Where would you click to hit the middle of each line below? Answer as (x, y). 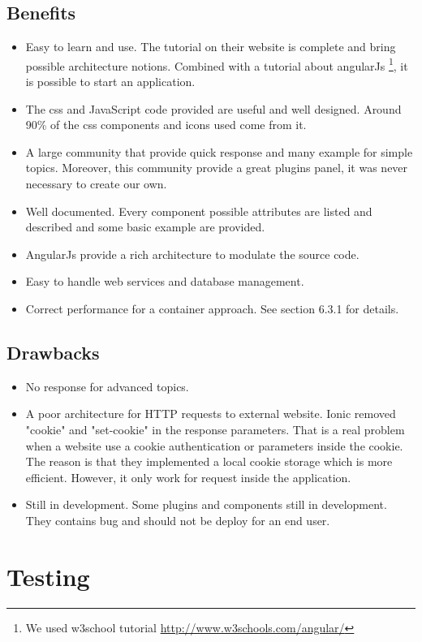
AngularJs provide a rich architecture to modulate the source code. (192, 254)
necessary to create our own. (96, 184)
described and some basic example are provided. (145, 227)
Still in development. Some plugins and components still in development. (206, 504)
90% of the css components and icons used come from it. (166, 125)
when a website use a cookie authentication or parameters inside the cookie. (214, 445)
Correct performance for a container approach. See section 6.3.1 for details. (212, 308)
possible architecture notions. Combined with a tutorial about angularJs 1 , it (217, 64)
